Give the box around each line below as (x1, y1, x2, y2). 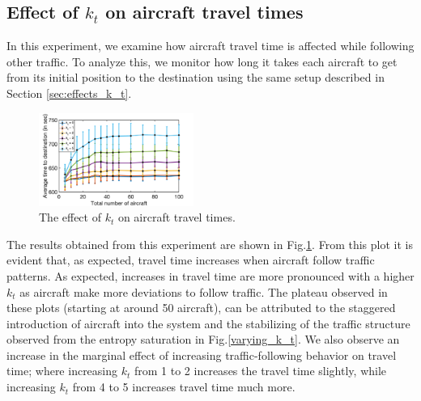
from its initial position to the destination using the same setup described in (6, 69, 385, 86)
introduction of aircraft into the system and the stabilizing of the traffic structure (6, 314, 410, 331)
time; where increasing (6, 362, 118, 379)
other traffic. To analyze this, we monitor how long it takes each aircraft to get (6, 53, 398, 70)
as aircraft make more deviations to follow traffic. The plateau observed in (19, 283, 388, 300)
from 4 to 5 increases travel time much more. (72, 378, 296, 395)
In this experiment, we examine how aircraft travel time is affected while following (6, 37, 415, 54)
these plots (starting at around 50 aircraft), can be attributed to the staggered (6, 299, 396, 316)
